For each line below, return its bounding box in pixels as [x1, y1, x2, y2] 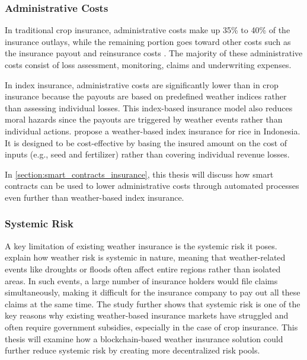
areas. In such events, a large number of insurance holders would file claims [5, 274, 278, 287]
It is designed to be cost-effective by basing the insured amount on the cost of [5, 136, 287, 149]
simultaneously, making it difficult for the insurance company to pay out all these [5, 286, 300, 298]
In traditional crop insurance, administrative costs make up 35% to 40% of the [5, 24, 290, 36]
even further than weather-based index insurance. [5, 191, 184, 203]
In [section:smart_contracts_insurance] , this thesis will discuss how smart [5, 168, 274, 180]
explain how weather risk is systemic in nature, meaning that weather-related [5, 251, 286, 263]
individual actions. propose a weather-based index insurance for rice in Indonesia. [5, 124, 300, 137]
